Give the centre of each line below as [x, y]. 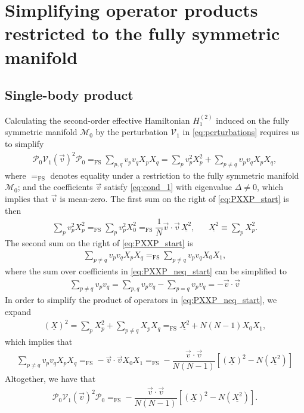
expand [18, 311]
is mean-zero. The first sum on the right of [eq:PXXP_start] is [174, 199]
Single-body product [69, 95]
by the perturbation [132, 132]
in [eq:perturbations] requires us [241, 132]
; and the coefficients [55, 187]
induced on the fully [253, 120]
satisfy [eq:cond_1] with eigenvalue [168, 187]
